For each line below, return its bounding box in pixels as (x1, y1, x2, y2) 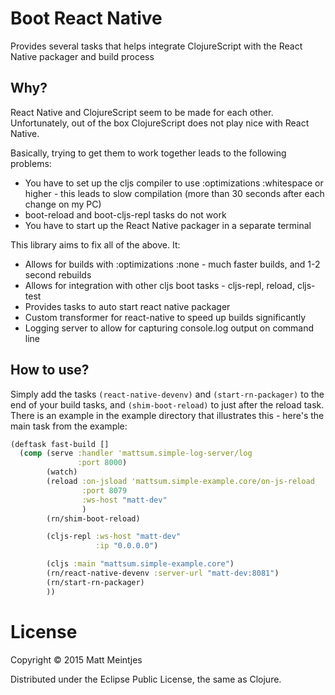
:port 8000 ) (77, 458, 128, 468)
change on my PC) (24, 198, 102, 210)
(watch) (46, 467, 78, 477)
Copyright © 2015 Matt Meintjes (10, 653, 143, 666)
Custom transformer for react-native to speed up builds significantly (24, 311, 307, 323)
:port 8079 (81, 485, 128, 496)
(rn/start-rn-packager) (46, 577, 145, 587)
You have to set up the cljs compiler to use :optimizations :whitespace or (24, 177, 324, 189)
